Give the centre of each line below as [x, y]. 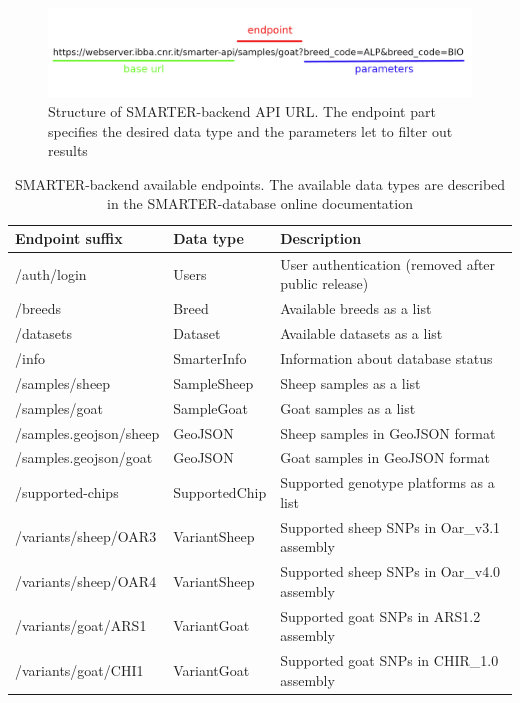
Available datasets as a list [361, 333]
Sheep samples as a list [350, 382]
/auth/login [51, 273]
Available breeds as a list [356, 308]
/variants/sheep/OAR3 [86, 536]
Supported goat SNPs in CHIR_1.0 [389, 659]
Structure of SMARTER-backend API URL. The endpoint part [242, 111]
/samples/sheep [63, 382]
